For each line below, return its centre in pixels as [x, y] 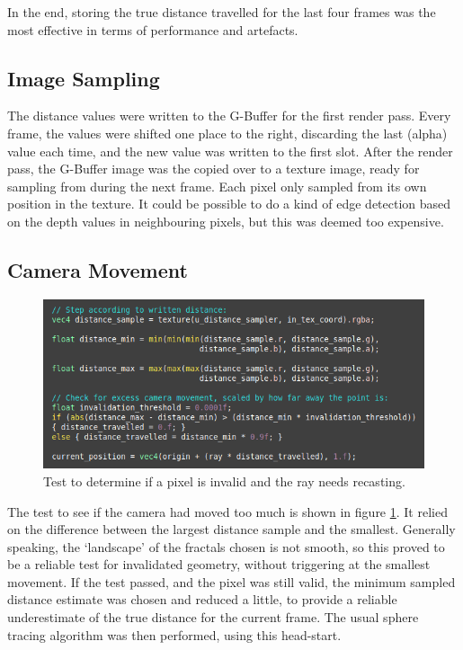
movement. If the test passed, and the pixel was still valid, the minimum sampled [231, 581]
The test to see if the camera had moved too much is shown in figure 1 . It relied [227, 511]
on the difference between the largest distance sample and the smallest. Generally [231, 529]
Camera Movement [98, 269]
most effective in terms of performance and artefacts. [153, 29]
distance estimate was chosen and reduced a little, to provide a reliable [202, 599]
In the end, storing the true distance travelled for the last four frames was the [222, 12]
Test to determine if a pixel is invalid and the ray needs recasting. [224, 481]
